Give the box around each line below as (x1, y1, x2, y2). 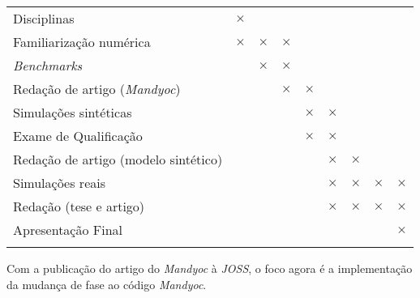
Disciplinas (13, 9, 75, 28)
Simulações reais (13, 173, 105, 192)
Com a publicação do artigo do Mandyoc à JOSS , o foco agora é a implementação (6, 260, 413, 276)
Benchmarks (13, 56, 83, 74)
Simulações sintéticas (13, 103, 132, 121)
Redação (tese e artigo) (13, 197, 145, 215)
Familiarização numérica (13, 32, 151, 51)
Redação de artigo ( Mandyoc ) (13, 79, 181, 98)
